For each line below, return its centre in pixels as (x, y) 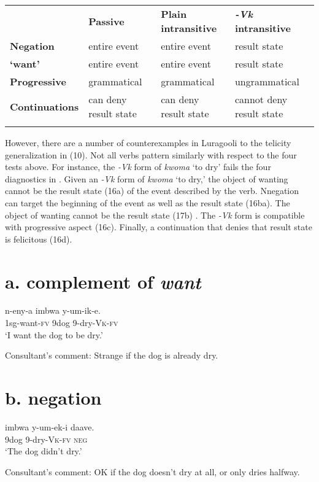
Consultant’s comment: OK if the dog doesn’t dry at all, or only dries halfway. (152, 471)
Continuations (44, 106)
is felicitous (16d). (39, 239)
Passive (106, 21)
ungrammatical (267, 81)
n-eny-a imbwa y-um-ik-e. (53, 310)
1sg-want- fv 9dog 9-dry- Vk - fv (62, 323)
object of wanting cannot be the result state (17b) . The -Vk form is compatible (155, 215)
